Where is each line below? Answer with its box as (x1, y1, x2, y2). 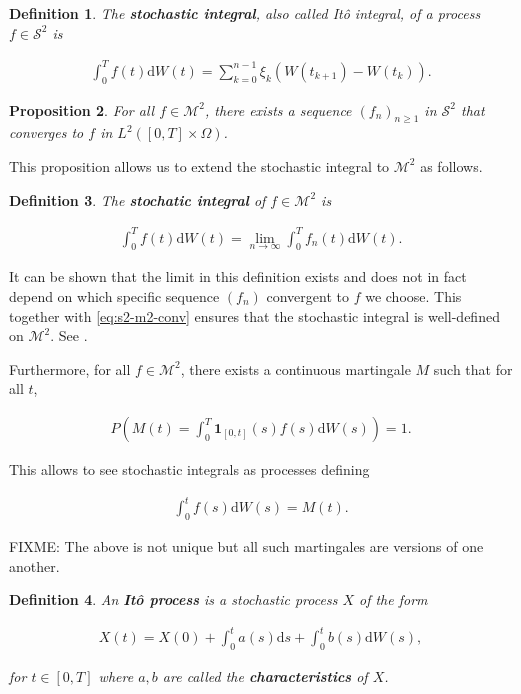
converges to (9, 122, 84, 143)
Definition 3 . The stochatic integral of (9, 189, 266, 210)
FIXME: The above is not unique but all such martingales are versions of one (9, 535, 484, 556)
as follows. (420, 155, 483, 176)
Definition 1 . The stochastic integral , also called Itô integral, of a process (9, 3, 481, 23)
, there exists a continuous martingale (180, 358, 411, 379)
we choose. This (365, 286, 462, 307)
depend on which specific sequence (9, 286, 220, 307)
